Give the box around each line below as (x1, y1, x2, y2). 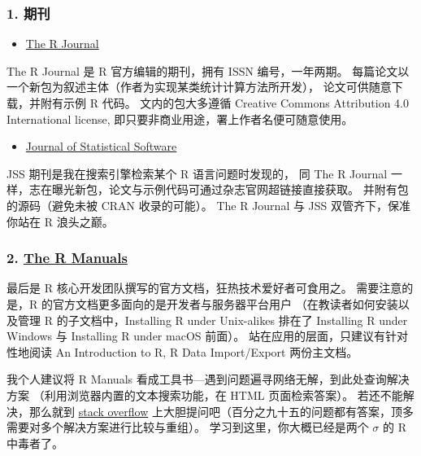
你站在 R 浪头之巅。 (7, 213, 114, 230)
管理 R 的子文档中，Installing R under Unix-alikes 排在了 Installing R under (17, 311, 408, 328)
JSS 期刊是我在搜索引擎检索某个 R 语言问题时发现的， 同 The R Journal (7, 164, 388, 182)
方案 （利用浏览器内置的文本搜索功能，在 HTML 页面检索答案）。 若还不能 (7, 386, 403, 403)
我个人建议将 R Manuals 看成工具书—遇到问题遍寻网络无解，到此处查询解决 (7, 370, 410, 388)
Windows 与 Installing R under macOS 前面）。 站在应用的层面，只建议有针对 (7, 327, 408, 344)
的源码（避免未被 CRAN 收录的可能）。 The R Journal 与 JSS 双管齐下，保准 (7, 196, 411, 213)
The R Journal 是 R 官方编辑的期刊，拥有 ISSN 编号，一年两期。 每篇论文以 (7, 62, 410, 79)
